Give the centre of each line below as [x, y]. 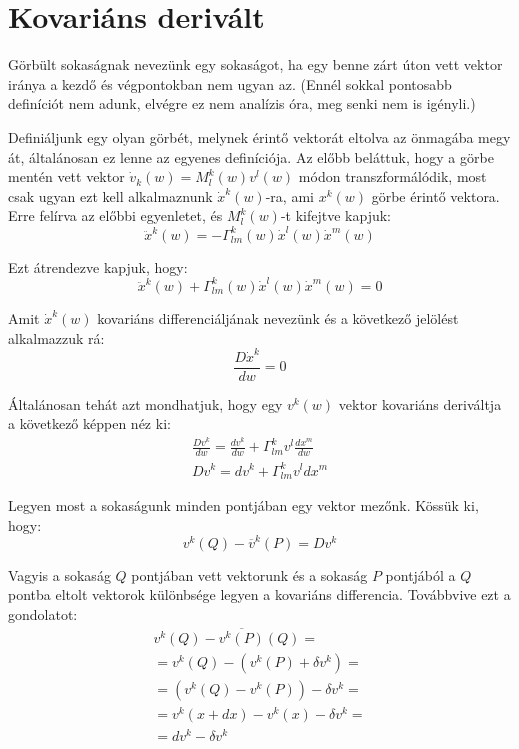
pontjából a [420, 574]
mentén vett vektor [66, 176]
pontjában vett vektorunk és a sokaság [249, 574]
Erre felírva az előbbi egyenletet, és [115, 215]
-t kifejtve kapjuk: [335, 215]
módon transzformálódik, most [392, 176]
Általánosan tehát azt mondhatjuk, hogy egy [145, 403]
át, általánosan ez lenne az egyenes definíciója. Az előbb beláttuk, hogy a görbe [251, 156]
